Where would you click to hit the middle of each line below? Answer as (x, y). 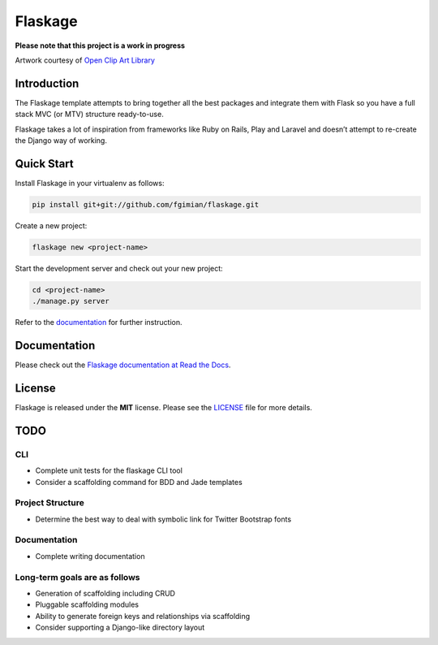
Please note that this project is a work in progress (100, 45)
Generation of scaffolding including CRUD (105, 593)
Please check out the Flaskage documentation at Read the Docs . (123, 365)
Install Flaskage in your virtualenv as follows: (90, 183)
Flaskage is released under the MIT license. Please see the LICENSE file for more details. (163, 408)
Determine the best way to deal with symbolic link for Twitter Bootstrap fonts (163, 519)
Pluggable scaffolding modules (87, 604)
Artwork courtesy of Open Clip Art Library (85, 60)
